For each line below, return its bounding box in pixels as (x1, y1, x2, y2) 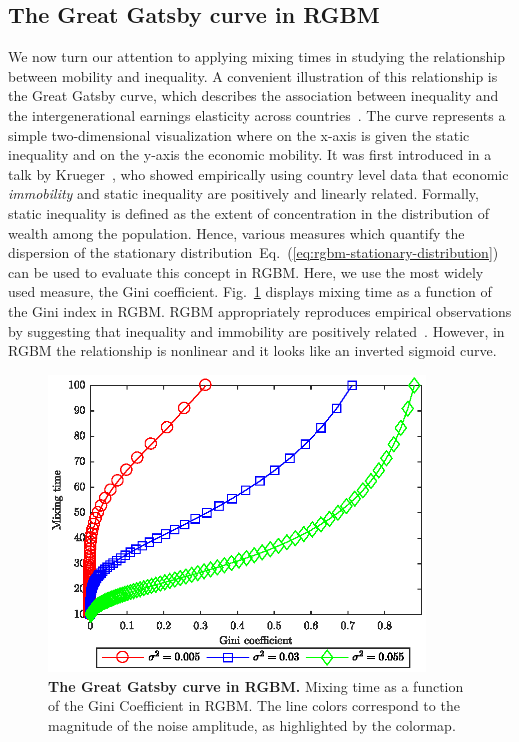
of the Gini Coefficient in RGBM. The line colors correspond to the (48, 695, 460, 716)
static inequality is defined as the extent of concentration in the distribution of (8, 202, 490, 223)
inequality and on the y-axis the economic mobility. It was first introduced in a (8, 144, 492, 165)
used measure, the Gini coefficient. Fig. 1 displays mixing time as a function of (8, 281, 492, 302)
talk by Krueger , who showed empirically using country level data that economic (8, 163, 509, 184)
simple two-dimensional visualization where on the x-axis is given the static (8, 124, 470, 145)
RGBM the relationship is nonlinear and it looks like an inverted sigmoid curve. (8, 340, 497, 361)
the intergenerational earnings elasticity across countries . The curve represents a (8, 104, 506, 125)
